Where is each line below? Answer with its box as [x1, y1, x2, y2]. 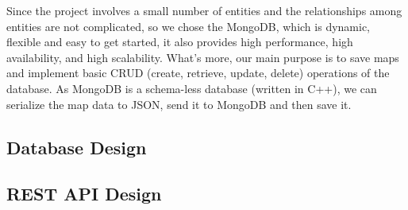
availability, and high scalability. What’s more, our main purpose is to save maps [6, 49, 399, 65]
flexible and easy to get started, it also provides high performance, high [6, 33, 353, 50]
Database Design [6, 134, 147, 159]
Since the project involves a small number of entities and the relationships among [6, 2, 402, 18]
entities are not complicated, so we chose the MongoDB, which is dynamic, [6, 17, 371, 34]
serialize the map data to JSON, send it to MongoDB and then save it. [6, 95, 352, 112]
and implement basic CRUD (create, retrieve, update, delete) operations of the [6, 64, 390, 81]
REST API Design [6, 181, 162, 206]
